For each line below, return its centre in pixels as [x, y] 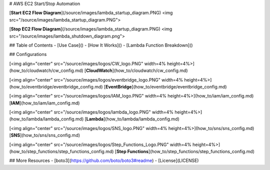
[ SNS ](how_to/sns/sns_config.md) [44, 135]
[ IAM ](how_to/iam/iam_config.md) [44, 103]
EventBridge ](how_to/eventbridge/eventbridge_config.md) [166, 86]
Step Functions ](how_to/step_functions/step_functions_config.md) [185, 151]
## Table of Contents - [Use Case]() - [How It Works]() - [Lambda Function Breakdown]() [101, 45]
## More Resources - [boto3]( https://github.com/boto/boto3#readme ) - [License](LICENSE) [104, 160]
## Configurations [28, 54]
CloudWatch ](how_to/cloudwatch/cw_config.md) [137, 70]
